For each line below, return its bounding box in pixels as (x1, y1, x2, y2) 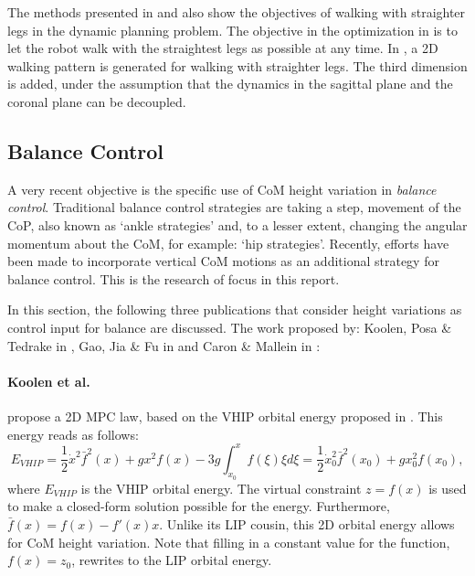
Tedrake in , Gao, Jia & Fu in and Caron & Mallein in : (7, 336, 321, 355)
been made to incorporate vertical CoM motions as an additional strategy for (7, 251, 439, 271)
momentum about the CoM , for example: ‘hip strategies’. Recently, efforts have (7, 233, 449, 252)
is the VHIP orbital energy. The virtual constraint (80, 478, 362, 497)
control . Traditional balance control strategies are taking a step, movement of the (7, 197, 461, 217)
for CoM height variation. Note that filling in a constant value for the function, (7, 532, 450, 551)
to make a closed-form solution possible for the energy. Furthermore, (7, 496, 390, 516)
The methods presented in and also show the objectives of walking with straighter (7, 3, 466, 21)
